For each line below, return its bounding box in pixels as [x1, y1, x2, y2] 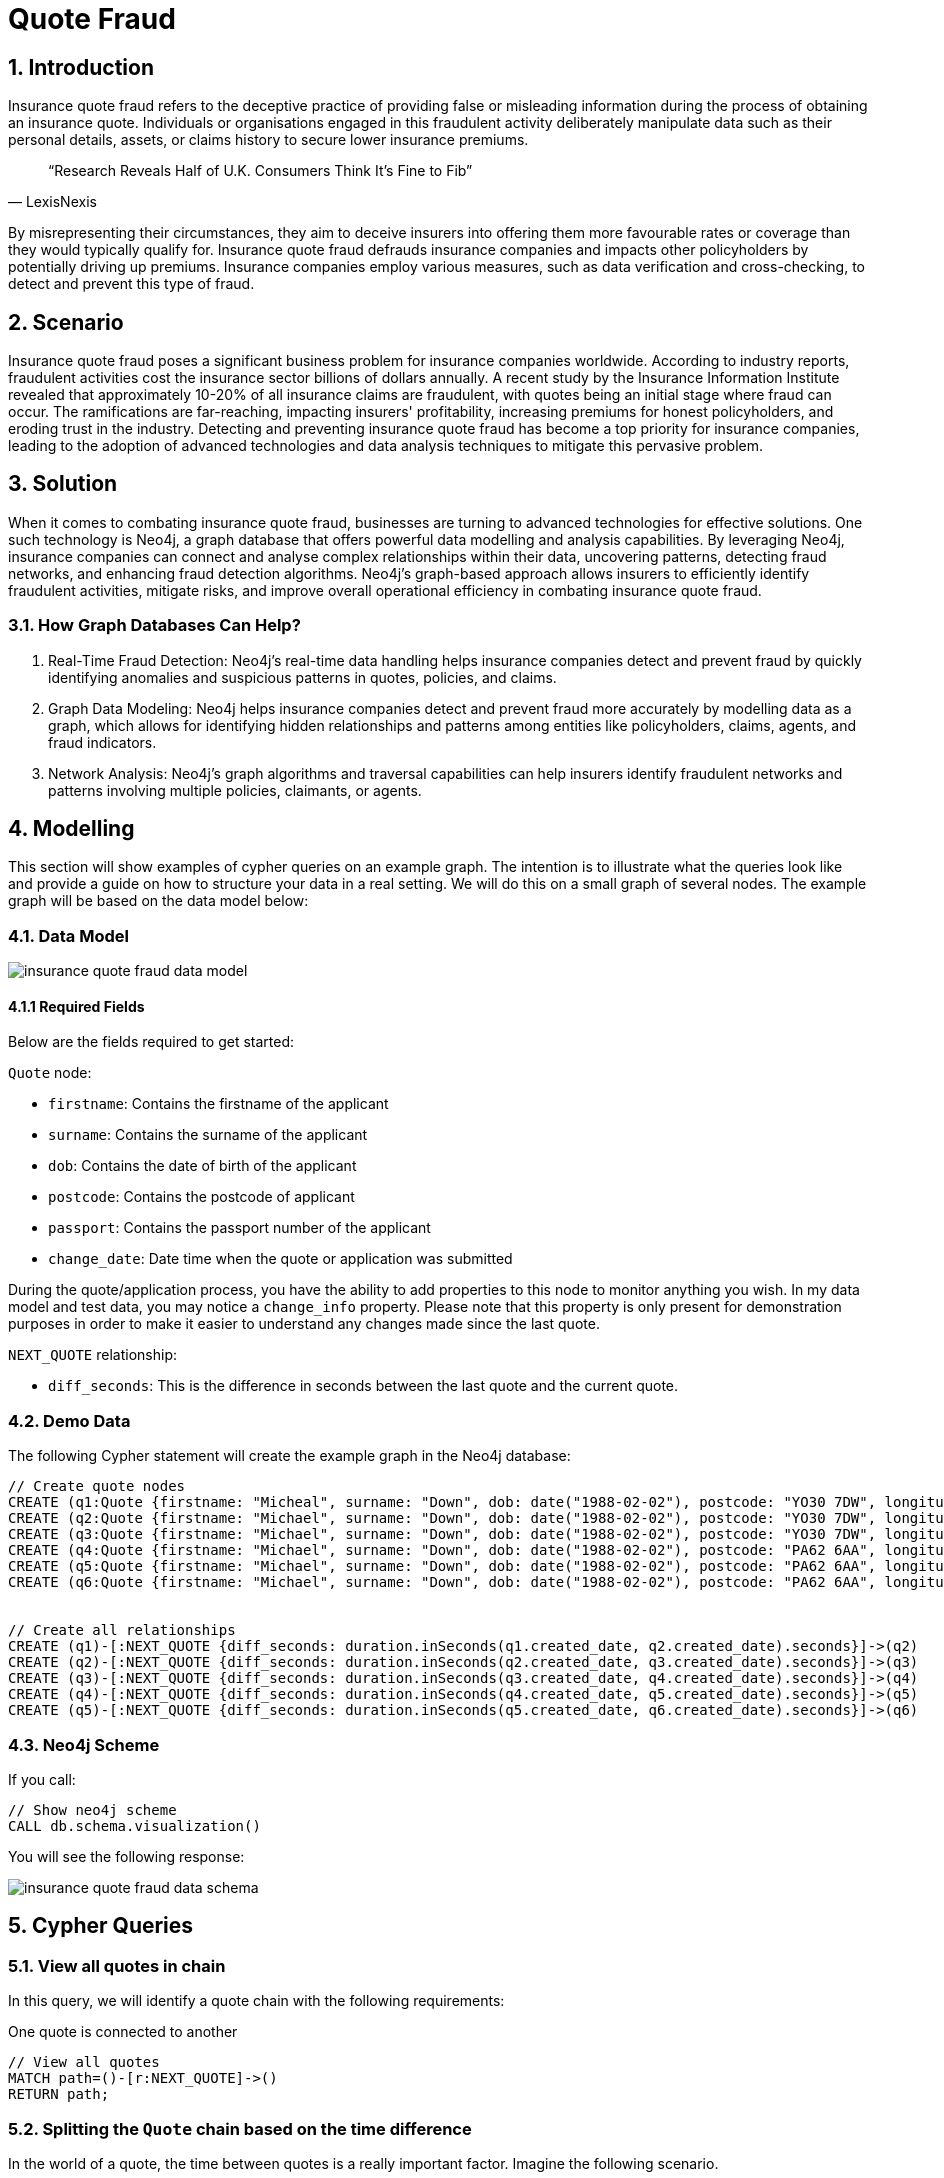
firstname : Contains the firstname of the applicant [48, 1095, 389, 1113]
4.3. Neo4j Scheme [8, 1734, 160, 1755]
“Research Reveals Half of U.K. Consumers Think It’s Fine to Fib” [48, 162, 473, 180]
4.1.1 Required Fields [8, 997, 145, 1015]
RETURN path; [8, 2086, 110, 2103]
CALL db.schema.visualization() [8, 1817, 261, 1834]
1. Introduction [8, 54, 154, 80]
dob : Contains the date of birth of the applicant [48, 1157, 357, 1175]
